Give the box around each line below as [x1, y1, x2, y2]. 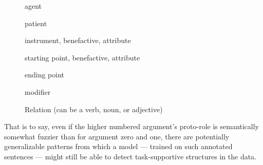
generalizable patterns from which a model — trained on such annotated [4, 141, 233, 152]
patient [25, 17, 47, 28]
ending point [25, 69, 65, 80]
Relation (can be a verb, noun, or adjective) [25, 104, 163, 114]
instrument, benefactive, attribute [25, 35, 131, 46]
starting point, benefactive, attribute [25, 52, 140, 63]
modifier [25, 86, 51, 97]
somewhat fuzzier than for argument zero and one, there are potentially [4, 131, 230, 141]
